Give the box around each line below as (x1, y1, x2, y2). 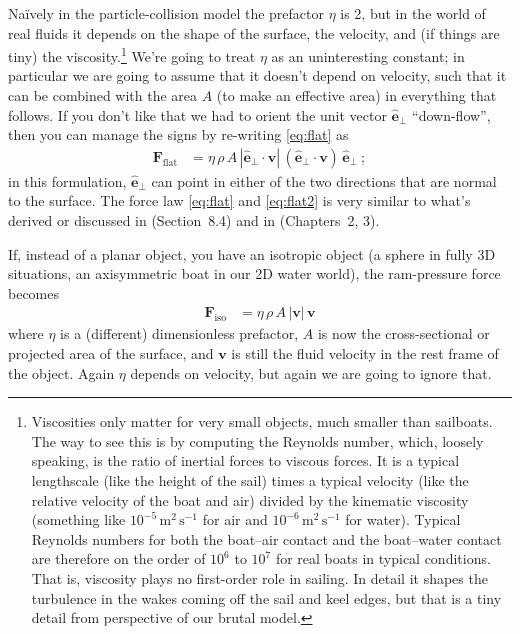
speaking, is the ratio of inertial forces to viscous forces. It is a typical (31, 450, 460, 471)
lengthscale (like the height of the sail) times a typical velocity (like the (31, 470, 469, 490)
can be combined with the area (8, 85, 198, 106)
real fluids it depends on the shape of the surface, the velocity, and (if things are (8, 22, 500, 43)
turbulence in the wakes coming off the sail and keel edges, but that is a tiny (31, 587, 502, 608)
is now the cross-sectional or (317, 323, 490, 344)
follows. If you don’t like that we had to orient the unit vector (8, 104, 387, 125)
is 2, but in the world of (340, 3, 486, 23)
